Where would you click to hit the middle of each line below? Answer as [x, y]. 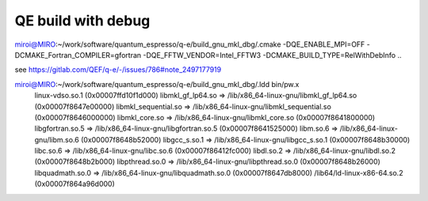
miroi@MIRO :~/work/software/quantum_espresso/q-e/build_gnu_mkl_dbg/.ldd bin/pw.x [157, 84]
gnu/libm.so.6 [57, 139]
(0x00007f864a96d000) [75, 184]
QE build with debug [82, 21]
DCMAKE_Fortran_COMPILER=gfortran [78, 55]
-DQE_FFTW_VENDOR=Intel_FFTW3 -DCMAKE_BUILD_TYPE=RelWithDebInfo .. [272, 55]
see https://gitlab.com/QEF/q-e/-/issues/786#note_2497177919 [118, 70]
